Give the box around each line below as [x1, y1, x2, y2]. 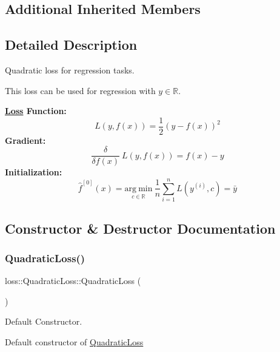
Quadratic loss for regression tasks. [5, 63, 135, 76]
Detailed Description [5, 35, 138, 54]
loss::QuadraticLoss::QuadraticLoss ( [5, 274, 141, 287]
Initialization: [5, 166, 62, 178]
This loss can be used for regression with [5, 84, 156, 96]
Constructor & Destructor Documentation [5, 218, 276, 237]
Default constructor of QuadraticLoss [5, 335, 144, 348]
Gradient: [5, 134, 46, 146]
